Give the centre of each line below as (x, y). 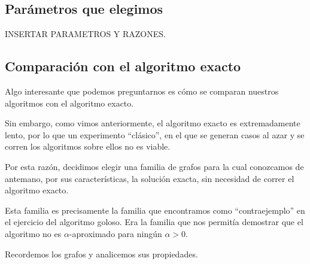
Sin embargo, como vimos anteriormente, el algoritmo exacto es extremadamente (153, 123)
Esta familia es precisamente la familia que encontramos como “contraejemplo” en (155, 210)
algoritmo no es (33, 233)
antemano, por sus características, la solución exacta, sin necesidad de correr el (150, 178)
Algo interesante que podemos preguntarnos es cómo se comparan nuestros (142, 91)
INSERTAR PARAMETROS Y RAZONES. (85, 34)
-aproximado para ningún (116, 233)
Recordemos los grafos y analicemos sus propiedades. (101, 254)
